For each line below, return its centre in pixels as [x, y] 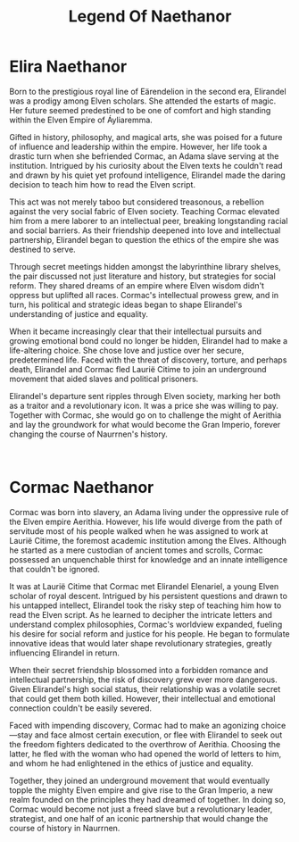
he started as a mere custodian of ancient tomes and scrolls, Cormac [136, 550]
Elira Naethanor [68, 67]
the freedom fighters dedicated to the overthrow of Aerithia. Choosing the [145, 744]
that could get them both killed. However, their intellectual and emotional [142, 698]
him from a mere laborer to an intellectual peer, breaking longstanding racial [149, 221]
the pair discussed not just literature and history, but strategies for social [143, 276]
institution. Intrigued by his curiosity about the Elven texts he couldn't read [146, 165]
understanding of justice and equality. [79, 313]
